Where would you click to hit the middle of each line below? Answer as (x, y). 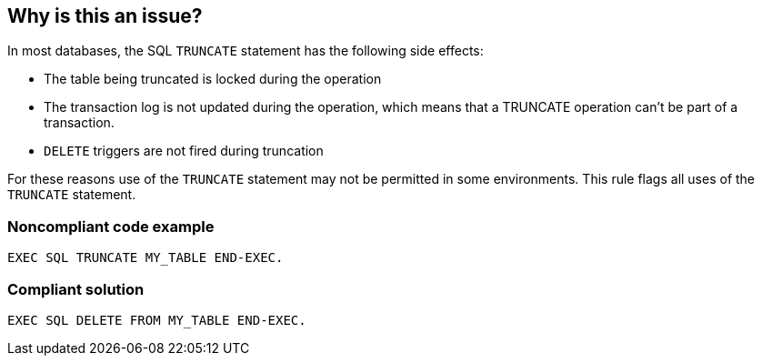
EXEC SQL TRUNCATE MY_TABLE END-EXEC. (145, 258)
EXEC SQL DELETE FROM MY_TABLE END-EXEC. (157, 320)
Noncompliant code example (111, 226)
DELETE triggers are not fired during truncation (184, 151)
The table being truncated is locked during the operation (213, 79)
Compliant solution (76, 289)
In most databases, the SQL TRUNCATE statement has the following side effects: (246, 51)
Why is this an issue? (105, 16)
